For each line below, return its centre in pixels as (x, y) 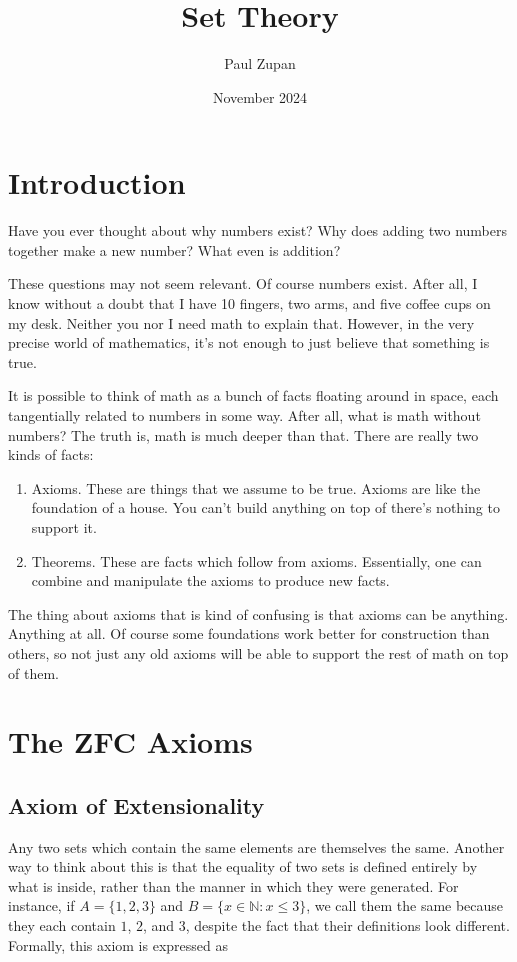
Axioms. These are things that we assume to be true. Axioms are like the (256, 487)
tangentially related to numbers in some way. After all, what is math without (244, 415)
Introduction (97, 182)
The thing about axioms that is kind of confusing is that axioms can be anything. (258, 613)
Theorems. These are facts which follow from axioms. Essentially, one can (256, 560)
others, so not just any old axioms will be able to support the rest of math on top (258, 652)
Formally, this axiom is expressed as (118, 944)
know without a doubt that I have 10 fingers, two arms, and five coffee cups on (249, 303)
